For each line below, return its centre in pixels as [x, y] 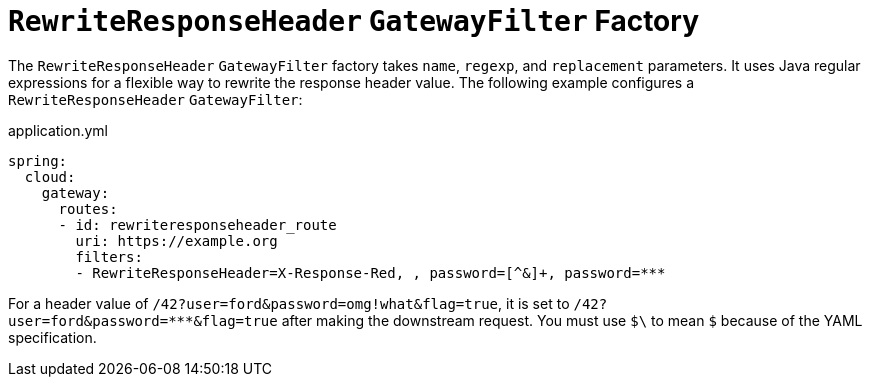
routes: [88, 208]
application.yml [58, 130]
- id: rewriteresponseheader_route [197, 224]
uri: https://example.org [176, 240]
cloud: [50, 176]
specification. [52, 337]
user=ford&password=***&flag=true [143, 320]
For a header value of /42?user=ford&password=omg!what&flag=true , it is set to [289, 303]
